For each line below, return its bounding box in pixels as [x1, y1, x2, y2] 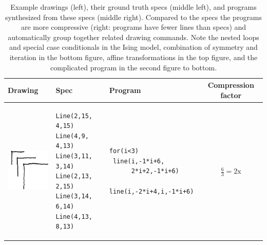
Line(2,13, [55, 173, 92, 180]
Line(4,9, [55, 132, 89, 140]
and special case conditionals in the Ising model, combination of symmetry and [9, 42, 258, 52]
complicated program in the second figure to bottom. [50, 62, 217, 72]
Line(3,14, [55, 193, 92, 200]
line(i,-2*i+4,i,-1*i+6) [109, 187, 194, 195]
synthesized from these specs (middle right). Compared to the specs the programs [5, 11, 262, 22]
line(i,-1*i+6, [112, 157, 165, 165]
